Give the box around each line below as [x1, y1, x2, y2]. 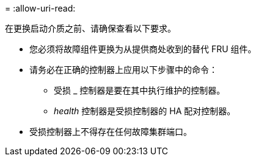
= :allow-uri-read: [5, 3, 76, 13]
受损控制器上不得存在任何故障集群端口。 [29, 126, 192, 137]
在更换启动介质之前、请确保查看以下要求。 [5, 23, 176, 33]
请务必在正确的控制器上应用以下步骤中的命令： [29, 64, 218, 75]
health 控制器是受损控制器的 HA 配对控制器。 [54, 106, 236, 116]
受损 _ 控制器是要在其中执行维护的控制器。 [54, 85, 225, 95]
